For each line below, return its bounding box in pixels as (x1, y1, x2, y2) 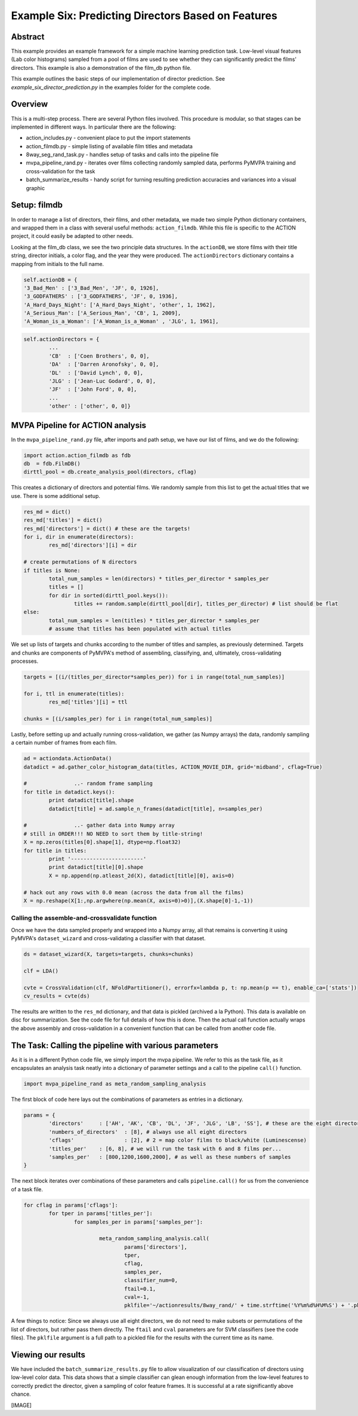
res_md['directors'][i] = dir (48, 542, 137, 549)
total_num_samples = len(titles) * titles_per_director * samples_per (48, 617, 260, 624)
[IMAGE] (11, 1402, 32, 1409)
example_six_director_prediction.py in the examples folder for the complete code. (11, 84, 211, 91)
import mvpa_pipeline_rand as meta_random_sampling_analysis (23, 1081, 206, 1087)
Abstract (11, 32, 45, 42)
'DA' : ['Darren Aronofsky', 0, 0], (48, 361, 159, 368)
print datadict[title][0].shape (48, 864, 143, 871)
